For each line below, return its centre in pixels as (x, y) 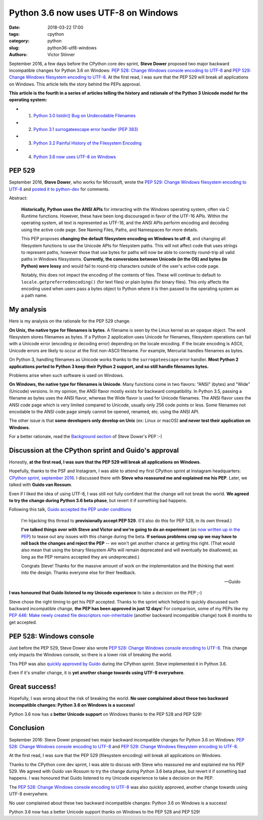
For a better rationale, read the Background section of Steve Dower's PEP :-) (86, 437)
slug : (14, 48)
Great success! (33, 686)
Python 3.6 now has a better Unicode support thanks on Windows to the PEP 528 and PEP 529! (105, 812)
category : (19, 41)
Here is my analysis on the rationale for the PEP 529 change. (70, 321)
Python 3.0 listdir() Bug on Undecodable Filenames (85, 116)
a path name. (34, 295)
